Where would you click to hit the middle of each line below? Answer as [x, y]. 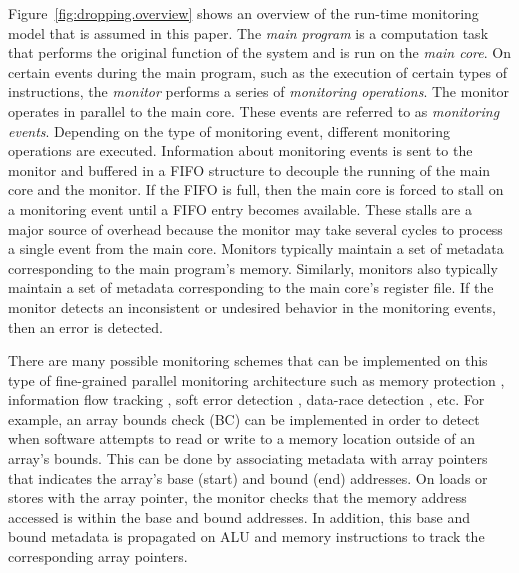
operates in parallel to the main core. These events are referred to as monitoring [254, 110]
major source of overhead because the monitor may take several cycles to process [255, 228]
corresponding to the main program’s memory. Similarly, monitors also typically [253, 267]
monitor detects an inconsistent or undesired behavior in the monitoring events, [252, 306]
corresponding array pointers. [98, 556]
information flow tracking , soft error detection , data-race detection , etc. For [246, 399]
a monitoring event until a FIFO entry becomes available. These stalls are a [240, 208]
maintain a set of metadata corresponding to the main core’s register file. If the [251, 287]
